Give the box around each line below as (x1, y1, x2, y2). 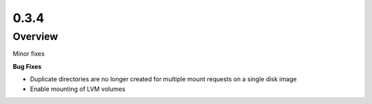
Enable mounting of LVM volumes (30, 85, 125, 93)
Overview (12, 30, 59, 43)
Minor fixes (12, 50, 45, 58)
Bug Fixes (12, 62, 42, 70)
